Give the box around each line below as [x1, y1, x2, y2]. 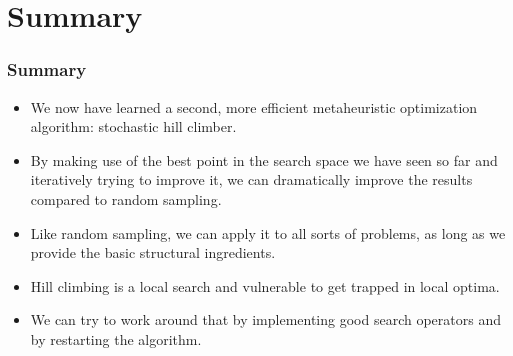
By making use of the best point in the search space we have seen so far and [30, 149, 498, 170]
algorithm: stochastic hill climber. [30, 116, 237, 137]
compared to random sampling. [30, 188, 222, 209]
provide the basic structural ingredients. [30, 242, 276, 263]
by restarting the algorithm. [30, 328, 202, 349]
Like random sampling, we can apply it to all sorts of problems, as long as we [30, 222, 506, 243]
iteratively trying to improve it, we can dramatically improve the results [30, 169, 473, 190]
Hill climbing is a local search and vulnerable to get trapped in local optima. [30, 275, 500, 296]
